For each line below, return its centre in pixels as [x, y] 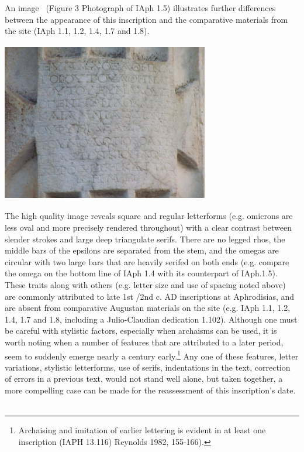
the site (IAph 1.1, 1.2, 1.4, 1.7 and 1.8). [77, 31]
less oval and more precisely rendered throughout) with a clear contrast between [148, 227]
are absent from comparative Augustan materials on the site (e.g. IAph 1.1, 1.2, [148, 308]
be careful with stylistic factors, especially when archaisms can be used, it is [141, 331]
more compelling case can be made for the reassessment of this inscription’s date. [150, 390]
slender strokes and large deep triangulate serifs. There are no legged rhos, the [145, 239]
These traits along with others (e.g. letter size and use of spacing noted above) [145, 284]
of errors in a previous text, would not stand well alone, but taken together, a [144, 379]
